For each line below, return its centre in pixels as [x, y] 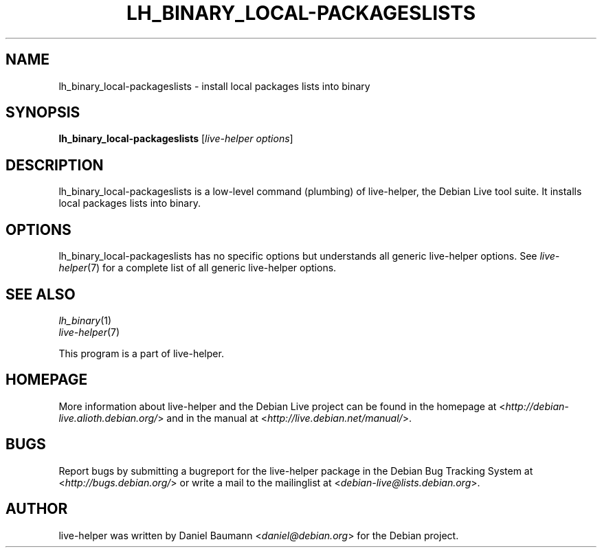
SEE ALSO [41, 294]
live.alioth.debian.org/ [108, 418]
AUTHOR [37, 509]
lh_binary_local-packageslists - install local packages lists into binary [214, 86]
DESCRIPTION [55, 165]
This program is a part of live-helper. [141, 353]
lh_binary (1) [85, 320]
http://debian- [537, 406]
